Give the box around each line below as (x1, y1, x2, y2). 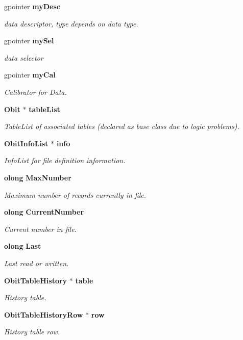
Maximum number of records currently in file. (4, 189, 146, 200)
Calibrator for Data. (4, 86, 67, 97)
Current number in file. (4, 223, 77, 234)
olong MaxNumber (4, 172, 71, 182)
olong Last (4, 241, 41, 251)
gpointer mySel (4, 35, 54, 46)
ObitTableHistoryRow (4, 309, 83, 320)
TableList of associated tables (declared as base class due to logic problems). (4, 121, 239, 132)
